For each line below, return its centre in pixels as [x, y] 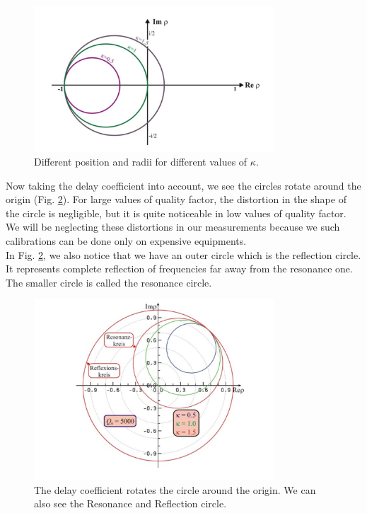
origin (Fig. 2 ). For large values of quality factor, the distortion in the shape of [176, 199]
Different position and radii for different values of [141, 161]
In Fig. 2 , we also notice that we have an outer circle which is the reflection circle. [183, 254]
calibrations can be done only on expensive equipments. [126, 240]
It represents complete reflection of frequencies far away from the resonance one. [179, 269]
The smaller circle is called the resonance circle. [109, 282]
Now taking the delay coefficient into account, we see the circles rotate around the [183, 185]
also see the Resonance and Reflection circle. [130, 503]
